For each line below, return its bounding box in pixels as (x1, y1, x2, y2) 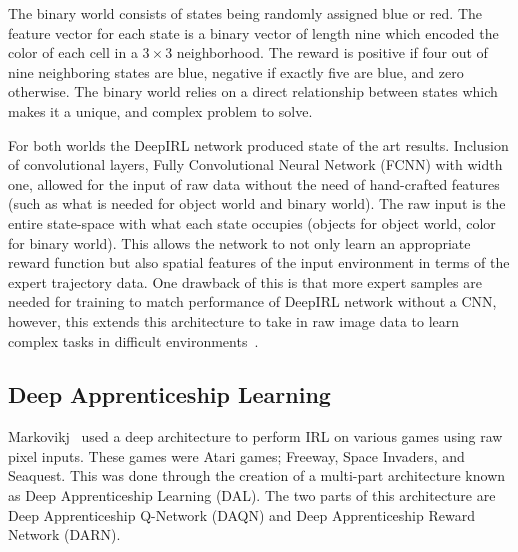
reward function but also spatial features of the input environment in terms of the (8, 252, 510, 273)
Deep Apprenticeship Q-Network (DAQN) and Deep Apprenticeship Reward (8, 504, 475, 525)
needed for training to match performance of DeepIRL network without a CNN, (8, 291, 497, 312)
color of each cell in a (8, 42, 138, 63)
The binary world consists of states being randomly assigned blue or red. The (8, 3, 483, 23)
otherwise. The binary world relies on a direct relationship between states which (8, 81, 498, 102)
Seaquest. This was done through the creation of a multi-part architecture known (8, 465, 506, 486)
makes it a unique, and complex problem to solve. (8, 100, 313, 121)
